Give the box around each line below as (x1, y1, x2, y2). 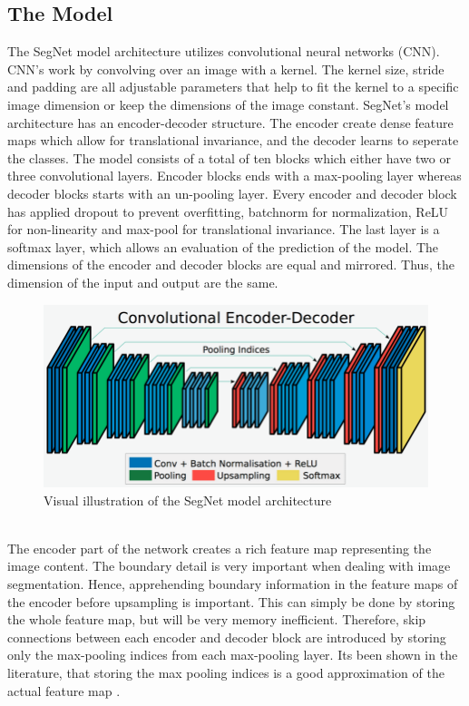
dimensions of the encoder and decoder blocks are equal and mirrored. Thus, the (7, 255, 454, 274)
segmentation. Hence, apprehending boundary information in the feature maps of (7, 574, 458, 593)
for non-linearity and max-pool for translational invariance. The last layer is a (7, 220, 440, 239)
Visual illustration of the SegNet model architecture (44, 490, 332, 509)
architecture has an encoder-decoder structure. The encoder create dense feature (7, 113, 454, 132)
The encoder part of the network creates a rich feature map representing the (7, 538, 432, 557)
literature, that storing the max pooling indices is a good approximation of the (7, 662, 445, 681)
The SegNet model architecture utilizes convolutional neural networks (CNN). (7, 42, 440, 61)
